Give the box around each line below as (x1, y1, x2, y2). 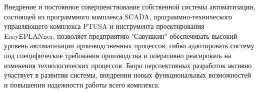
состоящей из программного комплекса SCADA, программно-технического (4, 11, 232, 21)
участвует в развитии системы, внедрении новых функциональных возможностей (4, 70, 251, 80)
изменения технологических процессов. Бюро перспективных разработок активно (4, 60, 252, 70)
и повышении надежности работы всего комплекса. (4, 79, 160, 90)
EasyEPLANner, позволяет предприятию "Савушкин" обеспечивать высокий (4, 30, 237, 41)
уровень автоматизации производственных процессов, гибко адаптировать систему (4, 40, 254, 51)
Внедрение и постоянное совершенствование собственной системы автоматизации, (4, 1, 255, 11)
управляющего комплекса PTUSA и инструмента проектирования (4, 21, 204, 31)
